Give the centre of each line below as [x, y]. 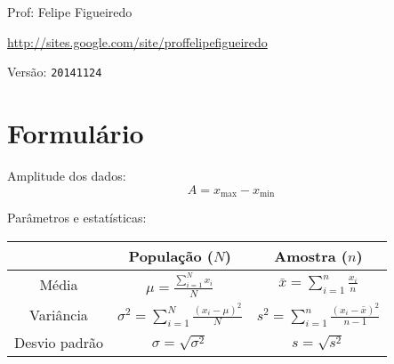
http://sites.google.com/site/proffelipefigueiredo [137, 41]
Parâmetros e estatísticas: [77, 218]
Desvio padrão [59, 342]
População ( [171, 255]
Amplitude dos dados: [67, 175]
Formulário [76, 133]
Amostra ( [311, 255]
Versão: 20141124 [55, 72]
